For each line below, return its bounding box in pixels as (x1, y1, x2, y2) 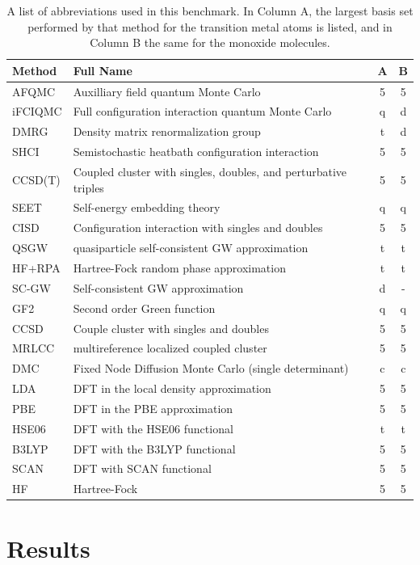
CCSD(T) (12, 171, 61, 188)
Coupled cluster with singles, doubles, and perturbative (73, 163, 347, 179)
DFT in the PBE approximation (73, 399, 233, 416)
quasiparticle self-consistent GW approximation (73, 239, 309, 256)
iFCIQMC (12, 103, 62, 120)
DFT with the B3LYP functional (73, 440, 236, 457)
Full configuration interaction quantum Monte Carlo (73, 103, 332, 120)
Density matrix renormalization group (73, 123, 261, 140)
